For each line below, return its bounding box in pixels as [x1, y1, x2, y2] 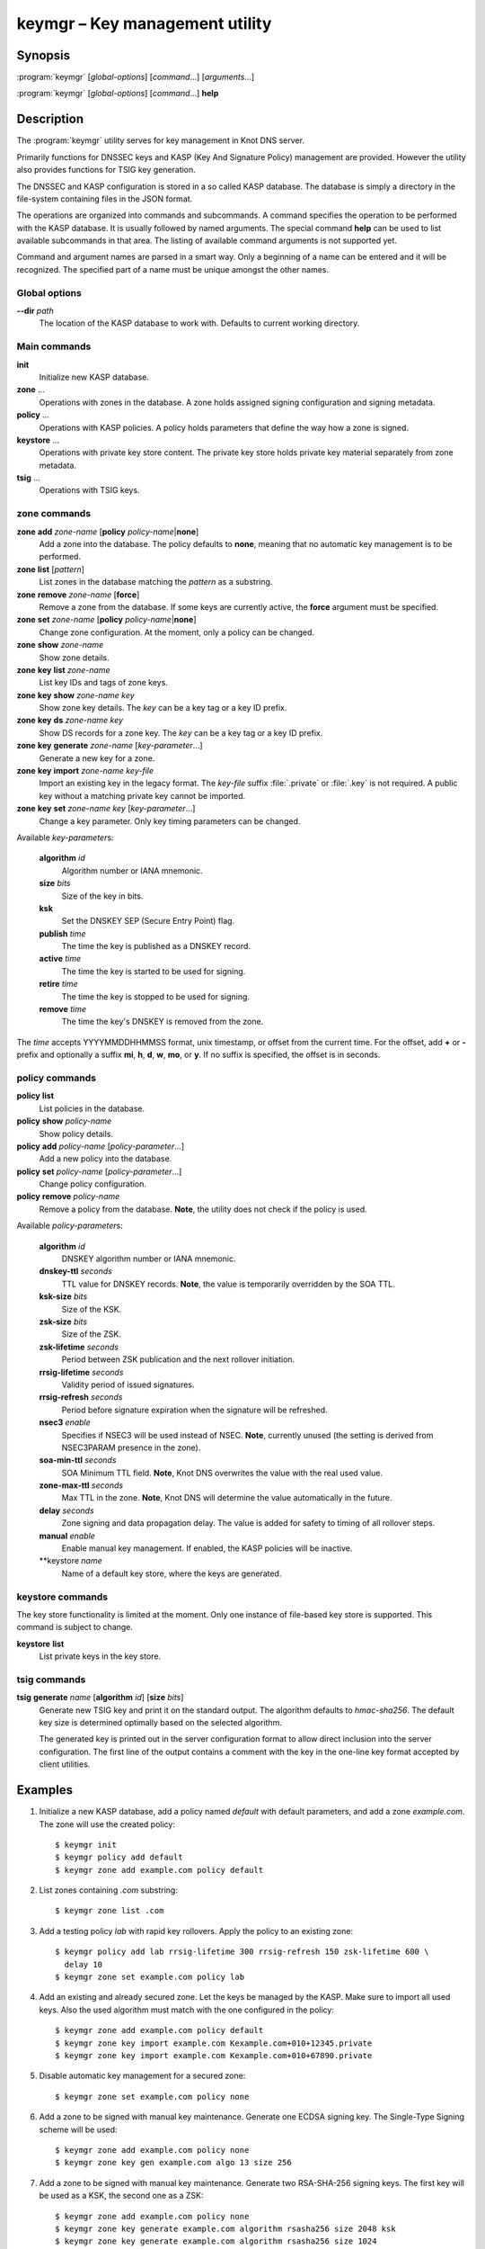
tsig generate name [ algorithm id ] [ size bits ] [16, 1692, 184, 1703]
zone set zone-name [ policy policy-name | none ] [16, 614, 197, 625]
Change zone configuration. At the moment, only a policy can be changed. [39, 626, 314, 638]
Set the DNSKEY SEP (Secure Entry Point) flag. [61, 916, 235, 927]
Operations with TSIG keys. [39, 485, 140, 496]
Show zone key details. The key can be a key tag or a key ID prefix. [39, 703, 287, 713]
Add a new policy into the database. [39, 1153, 172, 1164]
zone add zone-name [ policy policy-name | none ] [16, 526, 199, 537]
